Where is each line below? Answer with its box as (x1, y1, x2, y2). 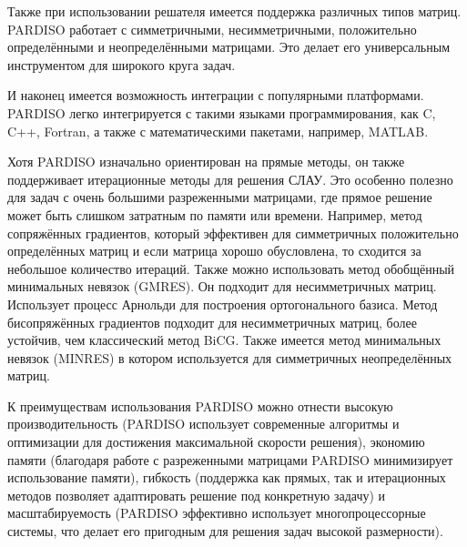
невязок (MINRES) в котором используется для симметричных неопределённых (7, 348, 452, 367)
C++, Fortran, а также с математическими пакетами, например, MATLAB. (7, 121, 429, 140)
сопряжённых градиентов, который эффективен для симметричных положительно (7, 223, 459, 242)
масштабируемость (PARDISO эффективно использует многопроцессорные (7, 503, 426, 522)
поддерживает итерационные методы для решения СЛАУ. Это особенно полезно (7, 169, 453, 188)
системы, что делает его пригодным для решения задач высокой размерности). (7, 522, 443, 541)
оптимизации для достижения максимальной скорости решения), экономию (7, 432, 425, 451)
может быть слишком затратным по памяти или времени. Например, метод (7, 205, 422, 224)
